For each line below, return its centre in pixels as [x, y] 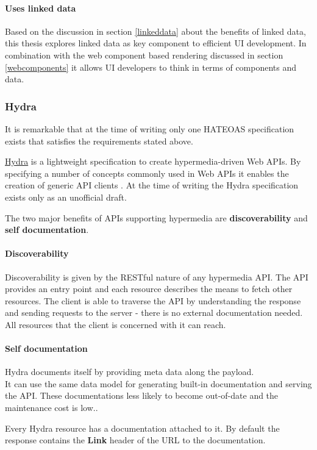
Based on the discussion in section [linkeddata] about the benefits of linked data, [155, 31]
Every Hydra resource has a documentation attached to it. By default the [142, 428]
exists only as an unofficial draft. [66, 197]
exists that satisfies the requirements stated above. [99, 141]
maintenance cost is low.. [52, 408]
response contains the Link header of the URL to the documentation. [135, 440]
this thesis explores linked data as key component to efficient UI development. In [156, 43]
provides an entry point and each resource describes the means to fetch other [149, 289]
